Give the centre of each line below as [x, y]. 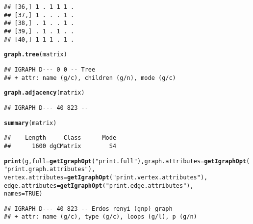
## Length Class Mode [60, 138]
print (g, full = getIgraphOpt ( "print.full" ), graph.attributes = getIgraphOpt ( [127, 161]
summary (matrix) [30, 123]
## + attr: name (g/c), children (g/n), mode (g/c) [90, 78]
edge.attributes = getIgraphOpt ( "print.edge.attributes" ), [99, 186]
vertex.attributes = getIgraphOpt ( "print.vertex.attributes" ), [106, 177]
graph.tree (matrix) [36, 55]
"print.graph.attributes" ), [50, 169]
